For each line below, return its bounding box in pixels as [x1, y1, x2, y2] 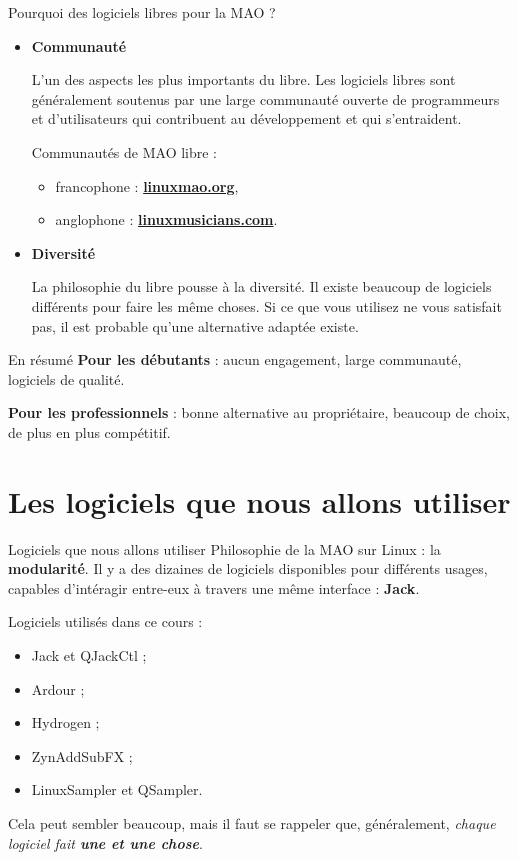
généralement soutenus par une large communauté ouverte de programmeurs [31, 88, 500, 109]
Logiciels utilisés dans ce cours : [8, 611, 203, 632]
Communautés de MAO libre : [31, 141, 218, 162]
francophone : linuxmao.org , [55, 175, 239, 196]
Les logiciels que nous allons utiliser [8, 480, 511, 521]
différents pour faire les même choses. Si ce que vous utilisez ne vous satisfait [31, 295, 502, 316]
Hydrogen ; [31, 712, 100, 733]
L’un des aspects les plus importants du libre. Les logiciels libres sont [31, 69, 456, 90]
